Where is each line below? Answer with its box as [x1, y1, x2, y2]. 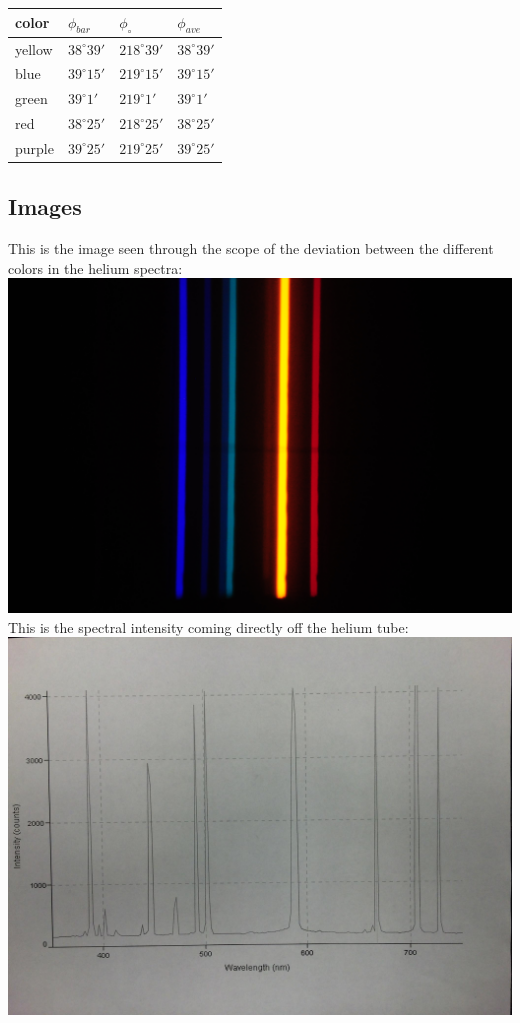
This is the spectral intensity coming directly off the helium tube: [8, 616, 409, 637]
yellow [15, 38, 53, 59]
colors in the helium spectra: [8, 257, 183, 278]
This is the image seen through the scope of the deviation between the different [8, 238, 494, 259]
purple [15, 137, 54, 158]
